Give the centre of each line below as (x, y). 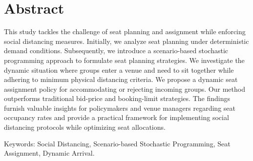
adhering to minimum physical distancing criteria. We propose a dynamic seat (121, 79)
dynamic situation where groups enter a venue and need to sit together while (119, 70)
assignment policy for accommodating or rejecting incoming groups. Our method (125, 89)
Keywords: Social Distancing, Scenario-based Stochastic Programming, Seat (117, 143)
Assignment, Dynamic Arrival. (49, 153)
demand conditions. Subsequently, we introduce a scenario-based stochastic (116, 50)
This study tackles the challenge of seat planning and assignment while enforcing (125, 31)
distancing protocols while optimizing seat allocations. (85, 127)
